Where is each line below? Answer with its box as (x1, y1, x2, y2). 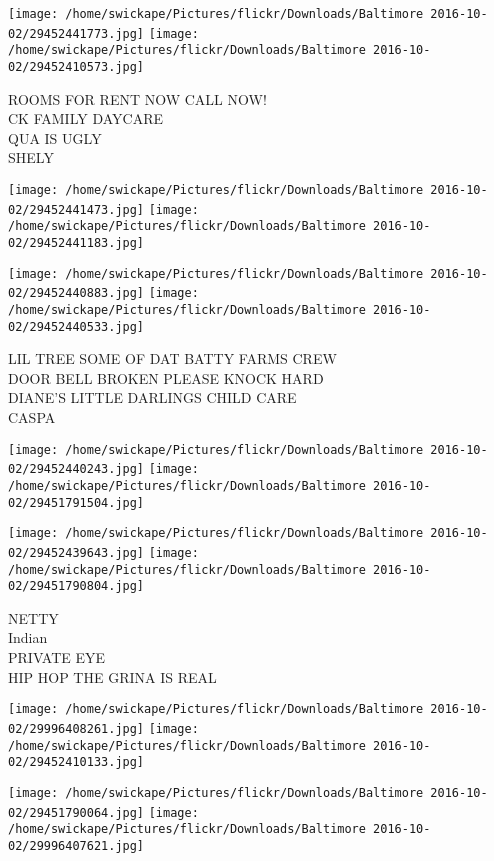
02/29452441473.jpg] (8, 202, 145, 217)
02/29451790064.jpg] (8, 805, 145, 820)
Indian (8, 627, 48, 648)
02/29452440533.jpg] (8, 319, 145, 334)
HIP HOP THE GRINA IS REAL (8, 666, 217, 687)
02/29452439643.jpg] (8, 545, 145, 560)
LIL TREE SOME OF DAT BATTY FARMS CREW (8, 348, 337, 369)
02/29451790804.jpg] (8, 579, 145, 594)
